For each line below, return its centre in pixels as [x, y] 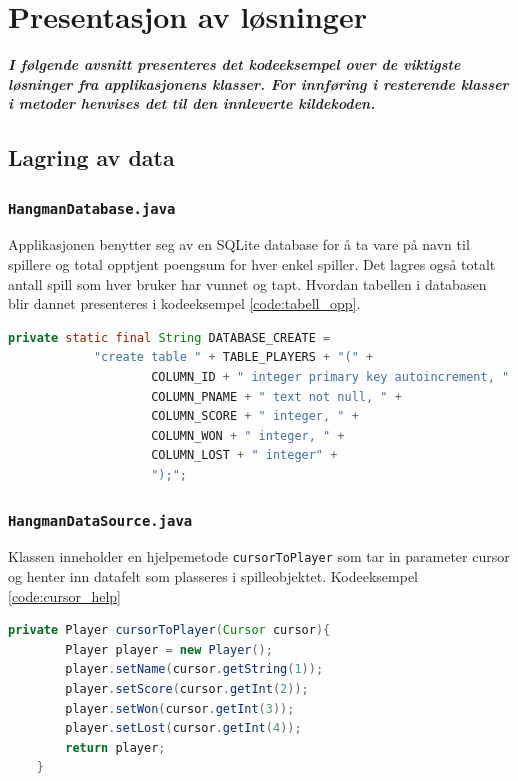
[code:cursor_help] [64, 595]
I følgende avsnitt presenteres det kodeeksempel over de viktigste [234, 64]
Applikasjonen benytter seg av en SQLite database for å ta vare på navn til [239, 244]
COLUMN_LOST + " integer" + [244, 455]
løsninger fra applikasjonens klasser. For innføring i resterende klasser [258, 83]
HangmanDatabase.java [92, 208]
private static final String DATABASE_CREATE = [169, 337]
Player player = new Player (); [169, 649]
